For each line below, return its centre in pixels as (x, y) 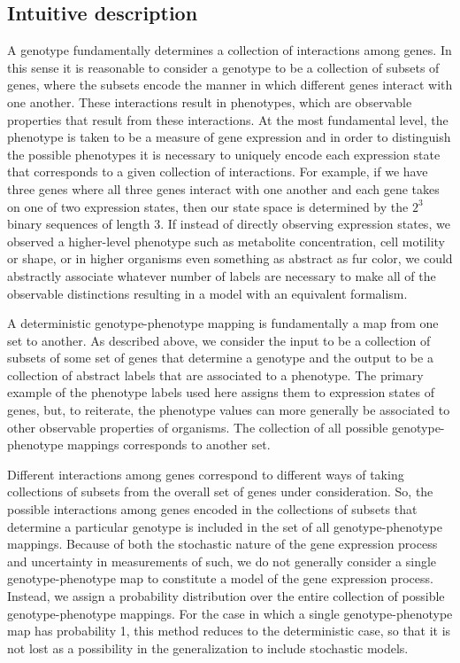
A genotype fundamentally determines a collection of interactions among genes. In (230, 50)
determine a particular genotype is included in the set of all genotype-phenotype (225, 526)
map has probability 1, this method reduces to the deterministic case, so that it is (229, 631)
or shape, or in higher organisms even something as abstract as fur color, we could (230, 258)
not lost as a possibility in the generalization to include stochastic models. (208, 647)
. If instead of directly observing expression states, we (305, 224)
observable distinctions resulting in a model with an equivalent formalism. (207, 293)
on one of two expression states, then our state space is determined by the (208, 206)
